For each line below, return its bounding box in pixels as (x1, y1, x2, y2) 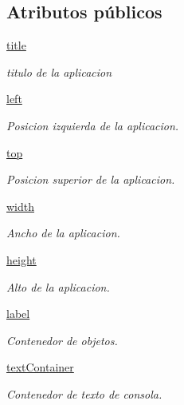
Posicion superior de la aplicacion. (6, 171, 175, 188)
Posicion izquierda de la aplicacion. (6, 117, 179, 133)
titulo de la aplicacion (6, 63, 112, 80)
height (6, 251, 37, 268)
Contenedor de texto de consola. (6, 385, 162, 402)
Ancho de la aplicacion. (6, 224, 120, 241)
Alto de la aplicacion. (6, 278, 110, 295)
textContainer (6, 359, 74, 375)
